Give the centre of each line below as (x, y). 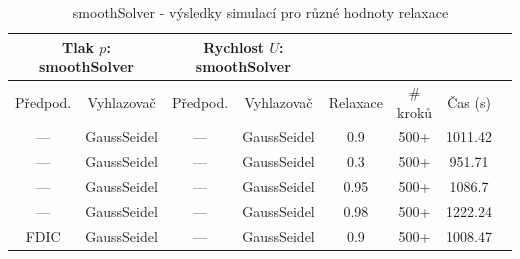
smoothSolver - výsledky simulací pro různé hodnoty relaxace (260, 12)
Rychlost (234, 46)
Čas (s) (469, 101)
